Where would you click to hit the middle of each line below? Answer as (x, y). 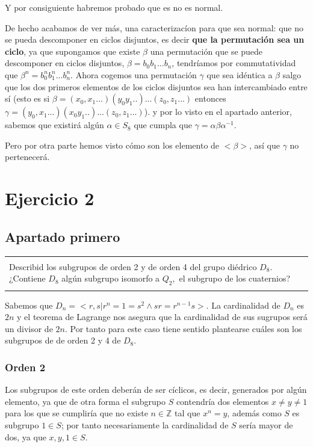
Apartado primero (63, 236)
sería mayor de (266, 425)
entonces (210, 98)
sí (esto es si (27, 98)
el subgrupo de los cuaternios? (235, 278)
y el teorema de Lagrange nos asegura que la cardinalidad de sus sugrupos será (162, 317)
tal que (187, 413)
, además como (254, 413)
